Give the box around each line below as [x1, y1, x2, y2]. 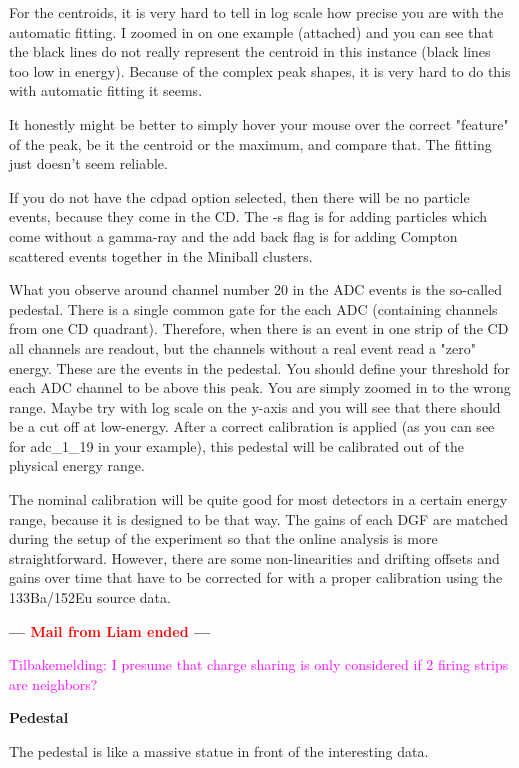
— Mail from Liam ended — [9, 620, 211, 641]
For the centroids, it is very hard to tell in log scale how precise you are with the [9, 2, 504, 22]
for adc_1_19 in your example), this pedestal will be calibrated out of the [9, 435, 464, 456]
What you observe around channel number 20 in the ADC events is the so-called [9, 279, 502, 300]
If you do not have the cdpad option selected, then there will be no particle [9, 186, 470, 207]
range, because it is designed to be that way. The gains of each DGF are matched [9, 508, 508, 529]
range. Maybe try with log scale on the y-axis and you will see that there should [9, 396, 501, 417]
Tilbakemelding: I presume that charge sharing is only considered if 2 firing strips [9, 654, 509, 675]
